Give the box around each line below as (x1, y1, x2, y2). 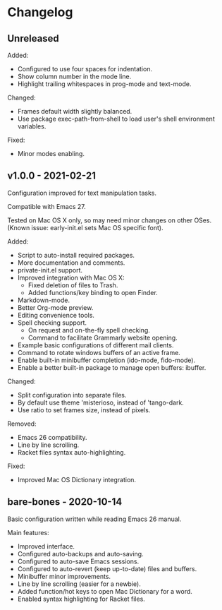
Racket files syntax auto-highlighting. (17, 448, 126, 456)
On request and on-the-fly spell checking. (27, 325, 150, 334)
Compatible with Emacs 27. (7, 202, 86, 210)
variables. (17, 122, 47, 131)
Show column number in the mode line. (17, 72, 132, 80)
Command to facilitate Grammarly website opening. (27, 333, 178, 342)
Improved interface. (17, 542, 75, 551)
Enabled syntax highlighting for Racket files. (17, 594, 146, 603)
